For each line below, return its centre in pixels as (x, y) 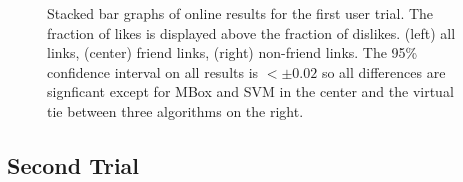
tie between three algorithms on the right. (175, 110)
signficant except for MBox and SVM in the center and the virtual (250, 91)
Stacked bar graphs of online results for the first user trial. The (240, 13)
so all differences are (383, 71)
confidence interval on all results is (153, 71)
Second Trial (73, 164)
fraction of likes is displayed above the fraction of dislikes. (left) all (251, 32)
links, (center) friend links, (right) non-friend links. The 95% (232, 52)
